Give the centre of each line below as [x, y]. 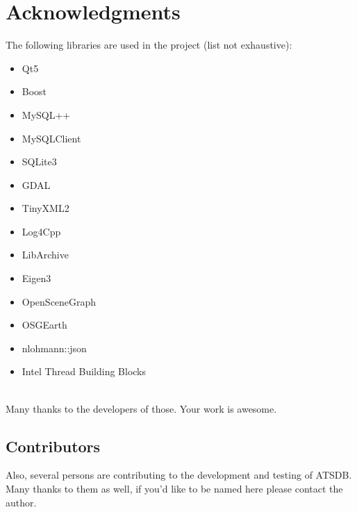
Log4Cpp [41, 231]
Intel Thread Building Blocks [84, 371]
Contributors [53, 446]
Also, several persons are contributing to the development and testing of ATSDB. [179, 475]
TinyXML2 [45, 208]
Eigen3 [36, 278]
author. [21, 502]
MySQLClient [51, 138]
